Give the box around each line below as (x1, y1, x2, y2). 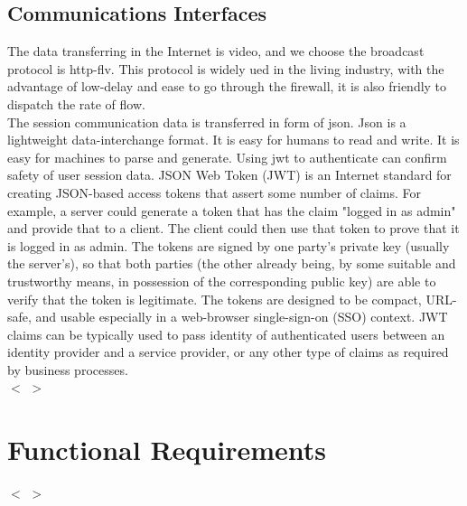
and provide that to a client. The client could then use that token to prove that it (7, 219, 460, 238)
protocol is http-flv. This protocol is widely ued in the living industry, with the (7, 59, 444, 78)
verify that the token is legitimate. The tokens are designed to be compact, (7, 289, 422, 308)
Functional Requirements (7, 431, 326, 468)
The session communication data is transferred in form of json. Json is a (7, 112, 406, 131)
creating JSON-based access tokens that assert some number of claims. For (7, 183, 422, 201)
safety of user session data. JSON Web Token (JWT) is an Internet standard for (7, 165, 452, 184)
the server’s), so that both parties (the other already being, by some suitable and (7, 254, 456, 273)
